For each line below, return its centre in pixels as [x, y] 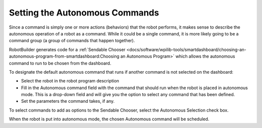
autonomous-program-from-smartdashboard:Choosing [64, 56]
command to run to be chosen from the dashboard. [60, 63]
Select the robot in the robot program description [70, 81]
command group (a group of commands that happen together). [72, 41]
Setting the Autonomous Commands [84, 13]
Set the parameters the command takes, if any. [68, 101]
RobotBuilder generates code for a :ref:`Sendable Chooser [67, 49]
